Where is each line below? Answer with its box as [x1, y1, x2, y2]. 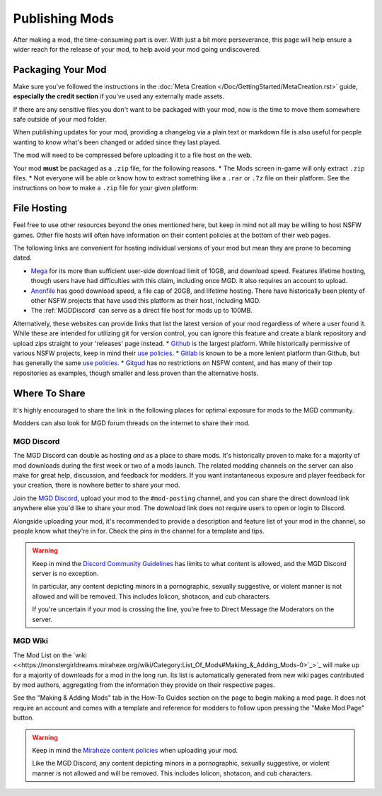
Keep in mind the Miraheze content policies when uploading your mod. [32, 746, 238, 754]
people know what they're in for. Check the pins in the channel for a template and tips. [13, 526, 265, 535]
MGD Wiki [13, 636, 49, 646]
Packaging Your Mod [13, 64, 107, 76]
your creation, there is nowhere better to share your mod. [13, 481, 180, 490]
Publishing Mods [13, 11, 115, 26]
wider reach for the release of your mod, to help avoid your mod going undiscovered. [13, 45, 262, 53]
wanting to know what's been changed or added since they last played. [13, 138, 221, 146]
